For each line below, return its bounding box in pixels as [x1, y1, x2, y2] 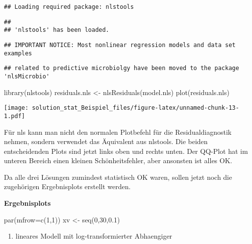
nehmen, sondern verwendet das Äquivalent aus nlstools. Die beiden [4, 136, 208, 146]
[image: [4, 104, 29, 112]
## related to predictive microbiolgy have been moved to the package [4, 65, 239, 72]
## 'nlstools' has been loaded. [4, 26, 109, 34]
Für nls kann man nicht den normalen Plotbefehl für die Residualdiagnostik [4, 126, 232, 137]
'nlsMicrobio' [4, 73, 50, 80]
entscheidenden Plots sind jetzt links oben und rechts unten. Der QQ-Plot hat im [4, 146, 248, 156]
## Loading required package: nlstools [4, 3, 134, 10]
